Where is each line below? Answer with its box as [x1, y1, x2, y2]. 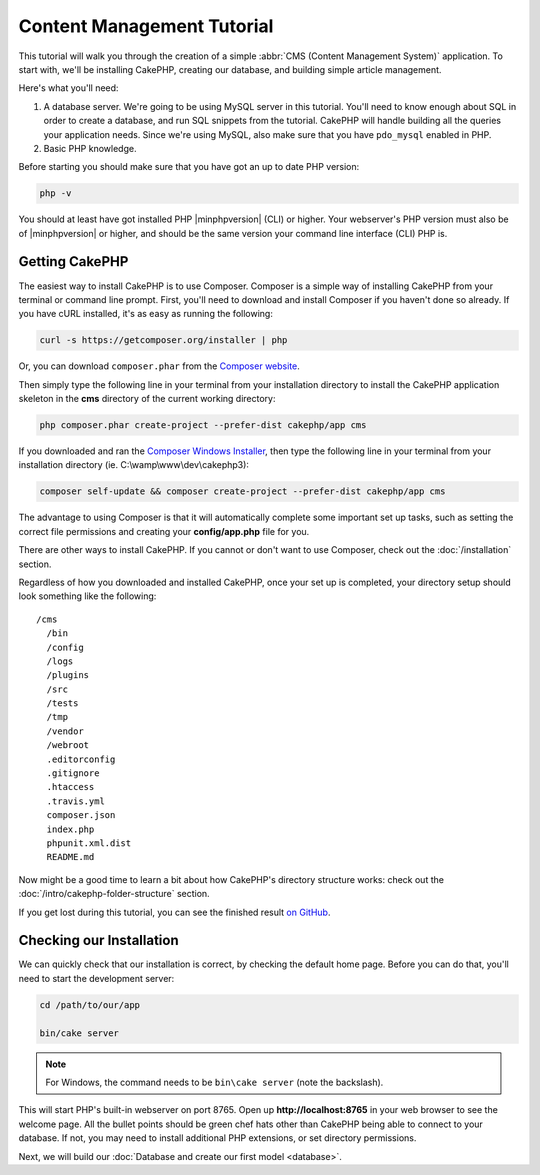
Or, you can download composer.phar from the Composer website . [18, 360, 300, 372]
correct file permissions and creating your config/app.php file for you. [18, 525, 310, 537]
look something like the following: [18, 590, 157, 602]
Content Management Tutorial [18, 15, 274, 37]
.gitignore [46, 768, 100, 779]
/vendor [46, 725, 84, 737]
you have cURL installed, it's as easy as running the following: [18, 308, 274, 320]
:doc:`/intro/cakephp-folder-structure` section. [18, 888, 210, 900]
